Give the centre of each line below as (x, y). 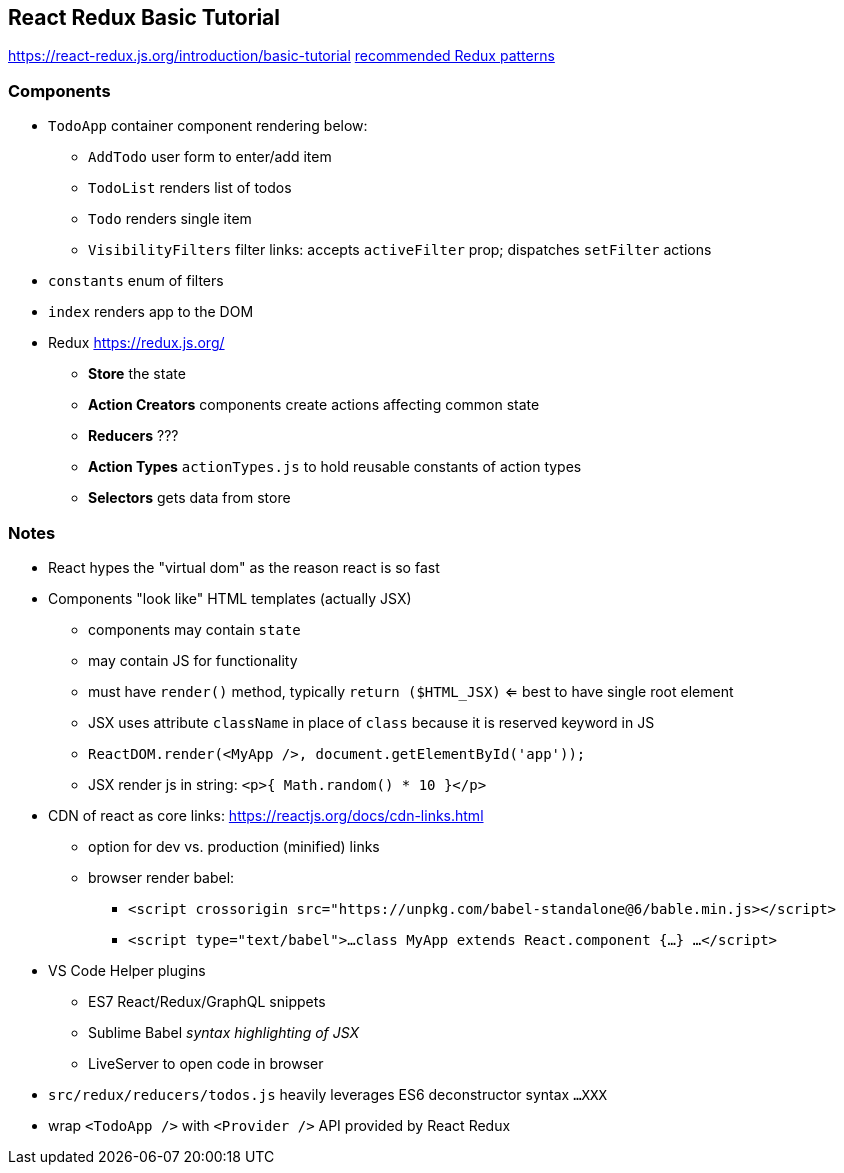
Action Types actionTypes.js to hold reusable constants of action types (335, 467)
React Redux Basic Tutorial (144, 17)
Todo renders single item (170, 219)
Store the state (137, 374)
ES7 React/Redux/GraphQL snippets (207, 1001)
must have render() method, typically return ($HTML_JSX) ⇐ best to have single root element (411, 691)
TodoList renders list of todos (190, 188)
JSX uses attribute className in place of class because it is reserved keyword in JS (371, 722)
